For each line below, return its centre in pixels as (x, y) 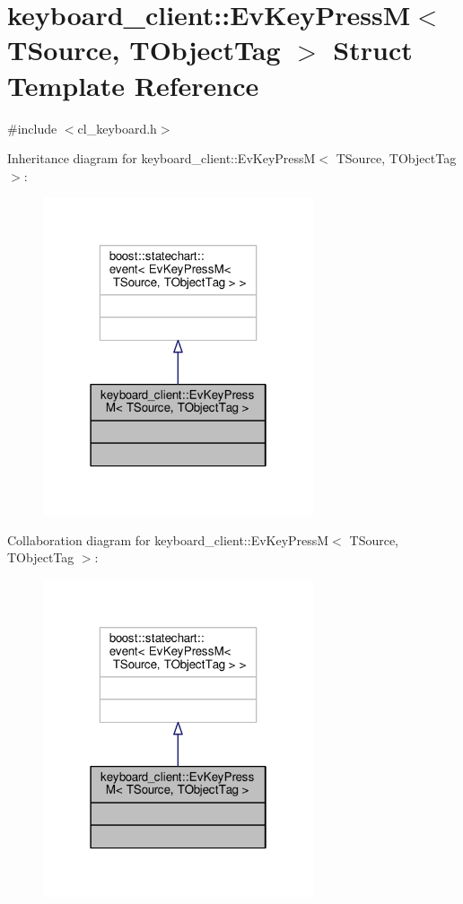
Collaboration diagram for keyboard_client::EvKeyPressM (168, 539)
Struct (373, 50)
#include (32, 128)
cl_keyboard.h (117, 128)
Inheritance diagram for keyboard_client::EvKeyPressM (162, 158)
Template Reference (133, 85)
